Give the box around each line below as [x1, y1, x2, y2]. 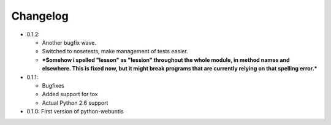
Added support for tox [42, 91, 98, 98]
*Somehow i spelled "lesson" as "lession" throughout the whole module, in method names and [42, 56, 291, 64]
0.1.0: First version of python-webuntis [26, 108, 124, 115]
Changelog [11, 9, 69, 23]
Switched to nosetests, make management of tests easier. [42, 48, 188, 55]
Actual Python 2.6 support [42, 99, 108, 107]
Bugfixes [42, 81, 64, 89]
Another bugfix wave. [42, 39, 97, 46]
